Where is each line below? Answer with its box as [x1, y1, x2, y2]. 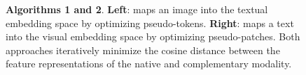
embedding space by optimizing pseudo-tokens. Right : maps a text [6, 15, 294, 30]
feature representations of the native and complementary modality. [6, 56, 292, 71]
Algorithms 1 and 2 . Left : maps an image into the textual [6, 2, 268, 16]
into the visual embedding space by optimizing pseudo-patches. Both [6, 29, 300, 44]
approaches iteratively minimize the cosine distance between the [6, 42, 280, 57]
